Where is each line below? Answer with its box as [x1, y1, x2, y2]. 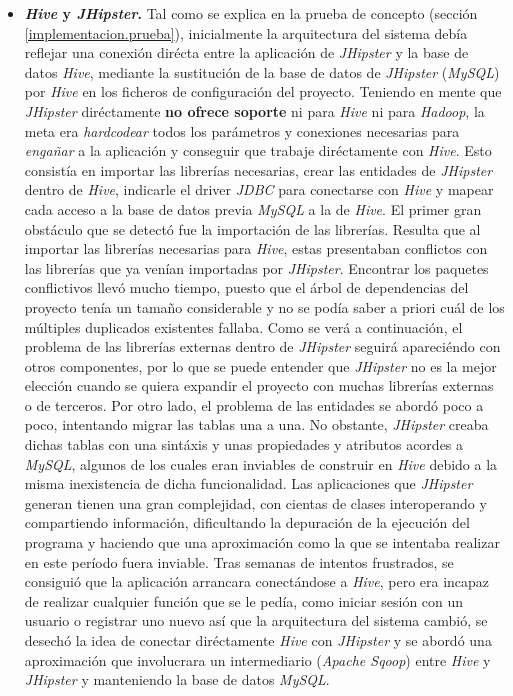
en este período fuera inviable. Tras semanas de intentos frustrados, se [24, 551, 454, 572]
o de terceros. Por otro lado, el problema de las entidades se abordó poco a [24, 394, 484, 415]
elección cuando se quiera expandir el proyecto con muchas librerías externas [24, 375, 494, 396]
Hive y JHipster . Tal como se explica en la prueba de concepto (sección [24, 3, 478, 23]
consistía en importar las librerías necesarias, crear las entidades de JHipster [24, 159, 493, 180]
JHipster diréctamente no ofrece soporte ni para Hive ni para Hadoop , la [24, 100, 485, 121]
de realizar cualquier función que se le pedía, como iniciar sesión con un [24, 590, 464, 611]
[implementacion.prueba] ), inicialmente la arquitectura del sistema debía [24, 22, 468, 43]
